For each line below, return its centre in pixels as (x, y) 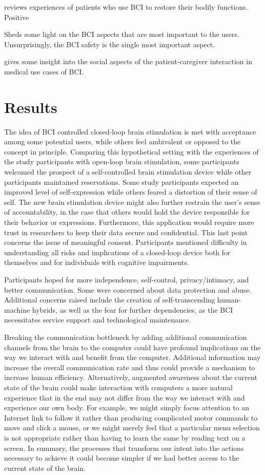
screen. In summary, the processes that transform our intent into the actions (124, 448)
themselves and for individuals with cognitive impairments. (97, 262)
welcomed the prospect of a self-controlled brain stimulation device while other (128, 172)
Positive (17, 17)
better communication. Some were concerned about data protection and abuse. (128, 289)
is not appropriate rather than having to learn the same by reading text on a (125, 437)
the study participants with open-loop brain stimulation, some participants (122, 161)
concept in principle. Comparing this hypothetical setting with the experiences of (131, 151)
